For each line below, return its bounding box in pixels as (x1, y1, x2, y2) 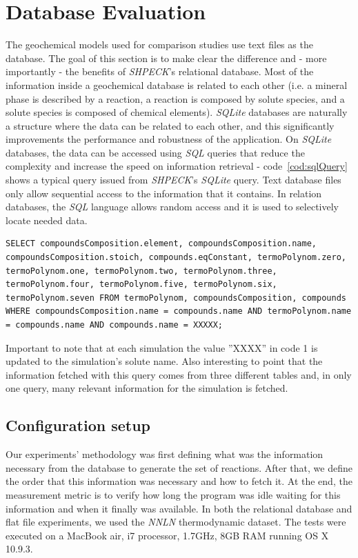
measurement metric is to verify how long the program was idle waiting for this (6, 487, 341, 501)
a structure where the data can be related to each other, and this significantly (6, 118, 335, 132)
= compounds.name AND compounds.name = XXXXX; (6, 320, 223, 330)
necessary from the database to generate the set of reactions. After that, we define (6, 460, 352, 475)
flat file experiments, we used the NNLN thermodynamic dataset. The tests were (6, 515, 346, 529)
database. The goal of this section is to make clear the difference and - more (6, 50, 327, 65)
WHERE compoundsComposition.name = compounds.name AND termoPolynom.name (6, 306, 352, 317)
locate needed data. (6, 212, 88, 227)
